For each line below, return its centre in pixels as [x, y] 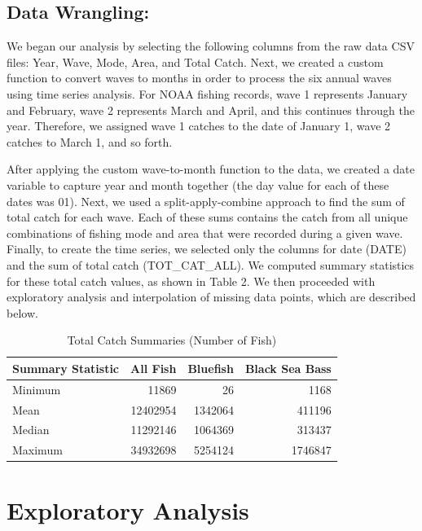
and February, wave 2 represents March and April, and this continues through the [211, 110]
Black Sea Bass [288, 368]
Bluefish [211, 368]
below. [22, 312]
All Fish [154, 368]
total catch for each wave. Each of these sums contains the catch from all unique [207, 217]
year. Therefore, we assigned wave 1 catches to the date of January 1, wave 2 [199, 126]
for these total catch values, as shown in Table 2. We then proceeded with [191, 281]
